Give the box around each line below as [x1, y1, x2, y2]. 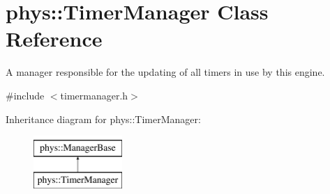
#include [6, 88, 45, 102]
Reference [6, 24, 103, 53]
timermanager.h [60, 88, 128, 102]
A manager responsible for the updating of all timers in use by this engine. [6, 65, 325, 79]
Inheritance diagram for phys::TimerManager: [6, 111, 201, 126]
